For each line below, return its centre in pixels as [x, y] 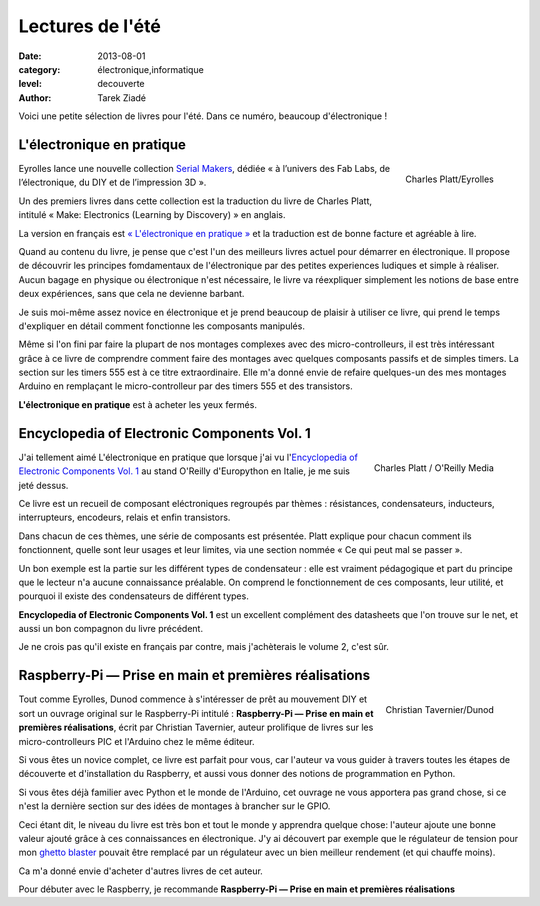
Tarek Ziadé [122, 97]
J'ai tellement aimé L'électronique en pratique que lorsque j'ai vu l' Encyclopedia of [188, 457]
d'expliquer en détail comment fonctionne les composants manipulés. [161, 326]
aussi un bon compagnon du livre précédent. [111, 629]
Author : [35, 97]
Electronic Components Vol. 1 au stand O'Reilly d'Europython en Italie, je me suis [184, 471]
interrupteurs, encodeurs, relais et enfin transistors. [124, 517]
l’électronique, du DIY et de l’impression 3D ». [112, 182]
